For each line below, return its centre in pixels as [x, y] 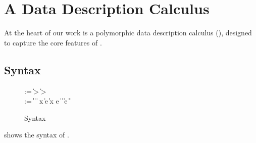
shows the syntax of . [37, 135]
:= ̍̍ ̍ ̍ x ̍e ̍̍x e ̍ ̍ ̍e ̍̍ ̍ [48, 101]
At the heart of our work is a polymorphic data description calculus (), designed [128, 33]
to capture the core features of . [53, 42]
